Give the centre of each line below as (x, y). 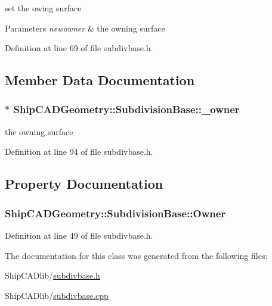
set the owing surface (43, 8)
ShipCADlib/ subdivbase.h (52, 275)
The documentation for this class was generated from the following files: (136, 255)
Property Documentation (84, 184)
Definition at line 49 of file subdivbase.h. (79, 235)
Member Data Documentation (100, 80)
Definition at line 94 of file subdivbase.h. (79, 152)
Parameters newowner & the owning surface (85, 28)
